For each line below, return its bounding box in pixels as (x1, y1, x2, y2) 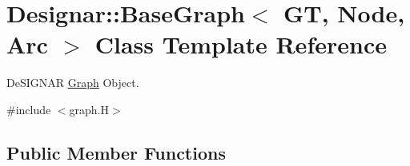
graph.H (69, 101, 110, 117)
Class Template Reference (94, 28, 387, 61)
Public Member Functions (6, 140, 226, 164)
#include (6, 101, 51, 117)
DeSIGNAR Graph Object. (6, 74, 139, 91)
